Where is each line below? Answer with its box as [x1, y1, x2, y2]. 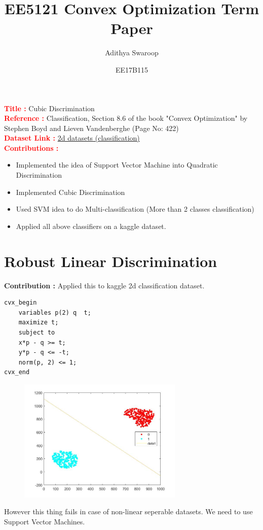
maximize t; [18, 319, 59, 326]
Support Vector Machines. [4, 516, 85, 526]
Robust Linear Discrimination [4, 250, 217, 271]
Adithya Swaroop [105, 47, 159, 58]
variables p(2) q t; [18, 309, 91, 316]
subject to [18, 328, 55, 336]
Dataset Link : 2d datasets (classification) [4, 132, 140, 143]
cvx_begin [4, 299, 37, 307]
